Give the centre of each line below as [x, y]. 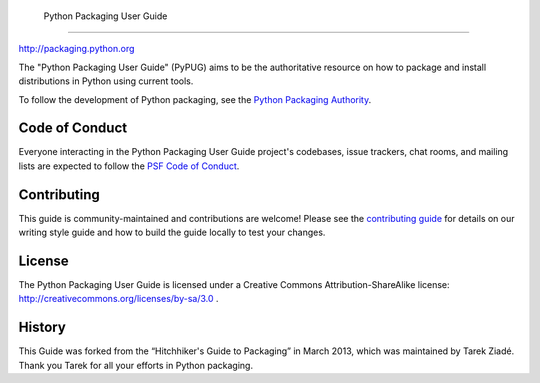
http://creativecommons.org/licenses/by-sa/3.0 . [118, 299]
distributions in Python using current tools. [106, 81]
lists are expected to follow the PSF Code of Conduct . [129, 166]
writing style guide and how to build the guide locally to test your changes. [172, 232]
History [42, 327]
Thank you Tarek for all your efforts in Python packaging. [136, 365]
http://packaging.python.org [76, 49]
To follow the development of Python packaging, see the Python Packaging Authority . [195, 99]
